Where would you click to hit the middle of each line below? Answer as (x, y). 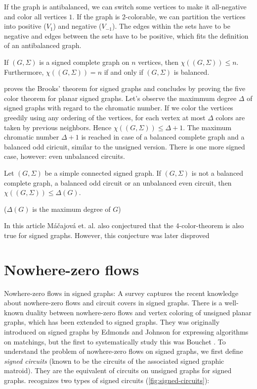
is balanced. (192, 72)
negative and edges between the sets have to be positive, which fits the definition (126, 35)
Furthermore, (24, 72)
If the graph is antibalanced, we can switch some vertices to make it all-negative (125, 6)
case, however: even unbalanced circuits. (64, 156)
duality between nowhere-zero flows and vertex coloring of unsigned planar (139, 312)
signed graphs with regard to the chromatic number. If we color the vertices (119, 108)
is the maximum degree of (71, 209)
